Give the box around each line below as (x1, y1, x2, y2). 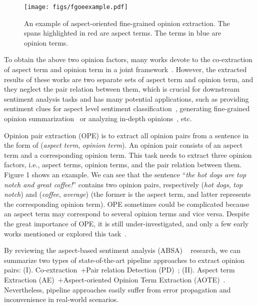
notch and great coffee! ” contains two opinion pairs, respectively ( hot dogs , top (4, 179, 243, 189)
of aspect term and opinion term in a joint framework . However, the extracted (4, 64, 247, 75)
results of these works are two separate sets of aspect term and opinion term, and (4, 74, 253, 84)
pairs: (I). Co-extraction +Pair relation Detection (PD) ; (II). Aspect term (4, 264, 235, 275)
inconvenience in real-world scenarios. (4, 294, 118, 304)
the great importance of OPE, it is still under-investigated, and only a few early (4, 218, 249, 228)
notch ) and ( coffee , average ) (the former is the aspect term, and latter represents (4, 189, 251, 199)
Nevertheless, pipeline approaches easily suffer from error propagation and (4, 284, 231, 294)
